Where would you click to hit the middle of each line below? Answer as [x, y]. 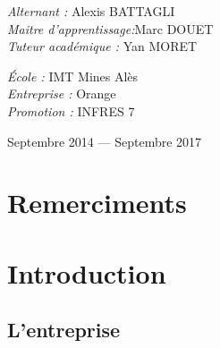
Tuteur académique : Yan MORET [102, 46]
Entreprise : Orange [62, 93]
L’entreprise [64, 330]
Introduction [87, 272]
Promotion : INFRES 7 [71, 110]
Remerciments [97, 203]
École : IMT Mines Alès [73, 76]
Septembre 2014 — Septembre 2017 [105, 141]
